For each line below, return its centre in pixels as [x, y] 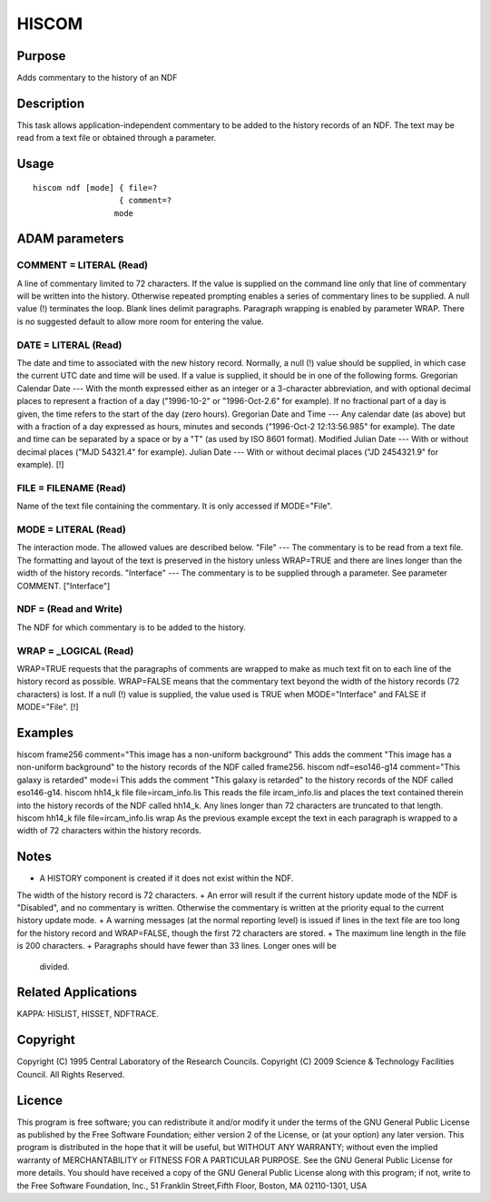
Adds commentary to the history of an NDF [97, 78]
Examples [45, 732]
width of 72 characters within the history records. [109, 831]
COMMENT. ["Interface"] [64, 586]
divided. [54, 966]
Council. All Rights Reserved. [71, 1074]
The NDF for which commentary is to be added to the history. [132, 627]
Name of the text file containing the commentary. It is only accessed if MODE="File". [175, 506]
